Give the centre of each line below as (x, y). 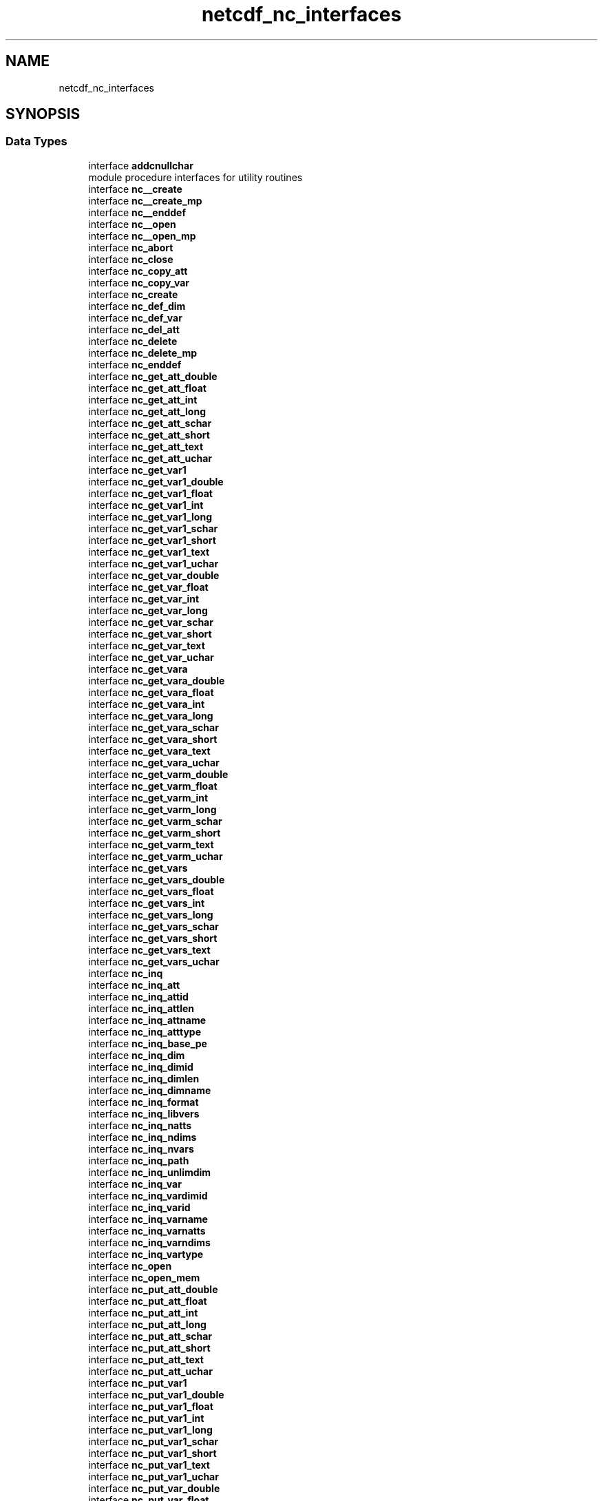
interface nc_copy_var (139, 282)
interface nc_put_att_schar (150, 1336)
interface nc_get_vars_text (149, 949)
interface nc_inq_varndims (149, 1242)
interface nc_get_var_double (154, 575)
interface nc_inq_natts (140, 1125)
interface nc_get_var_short (150, 633)
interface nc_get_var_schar (151, 622)
